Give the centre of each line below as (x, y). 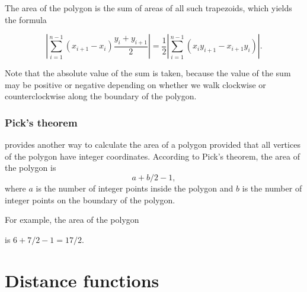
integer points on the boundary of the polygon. (90, 199)
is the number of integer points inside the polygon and (135, 188)
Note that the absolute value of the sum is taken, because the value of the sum (148, 73)
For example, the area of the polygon (72, 220)
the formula (26, 19)
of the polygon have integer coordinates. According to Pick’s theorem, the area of (152, 156)
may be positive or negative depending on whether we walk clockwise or (135, 84)
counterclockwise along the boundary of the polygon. (101, 96)
